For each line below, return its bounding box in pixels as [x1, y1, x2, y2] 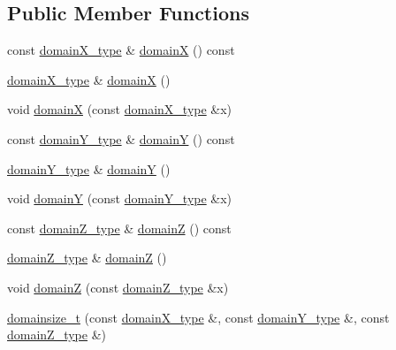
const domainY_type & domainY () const [7, 129, 235, 148]
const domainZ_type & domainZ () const [7, 218, 232, 237]
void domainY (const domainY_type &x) [7, 189, 232, 208]
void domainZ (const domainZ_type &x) [7, 278, 229, 296]
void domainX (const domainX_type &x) [7, 100, 232, 118]
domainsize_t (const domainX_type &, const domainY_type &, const [7, 308, 390, 326]
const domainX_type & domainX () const [7, 41, 235, 59]
